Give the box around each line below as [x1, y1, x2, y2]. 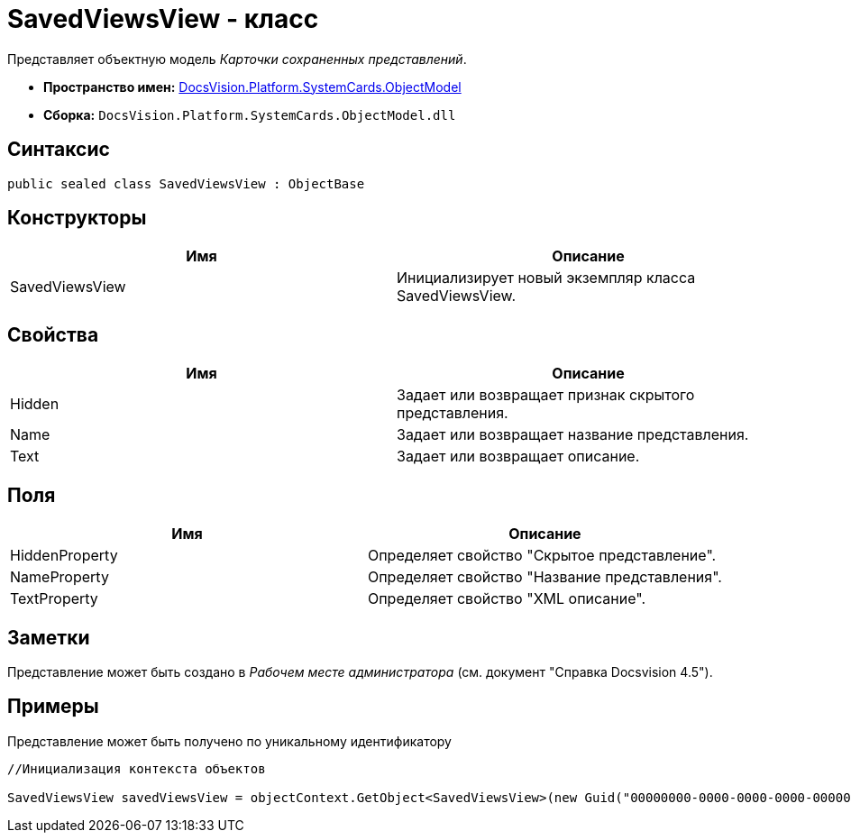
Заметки [7, 625, 90, 649]
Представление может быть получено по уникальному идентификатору [7, 733, 452, 749]
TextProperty [10, 589, 98, 608]
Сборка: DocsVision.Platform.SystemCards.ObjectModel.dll [43, 106, 456, 123]
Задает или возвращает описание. [397, 447, 640, 466]
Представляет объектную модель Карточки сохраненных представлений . [7, 50, 467, 67]
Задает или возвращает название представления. [397, 425, 749, 444]
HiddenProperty [10, 546, 118, 565]
